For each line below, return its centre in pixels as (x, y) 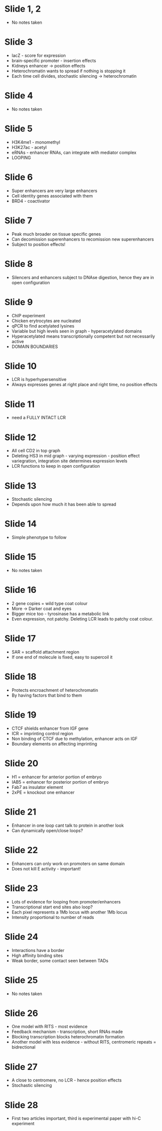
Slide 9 (19, 302)
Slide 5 (18, 129)
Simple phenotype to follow (39, 538)
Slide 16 (21, 590)
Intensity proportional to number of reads (53, 917)
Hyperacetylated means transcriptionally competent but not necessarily (83, 336)
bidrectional (24, 1047)
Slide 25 (21, 980)
